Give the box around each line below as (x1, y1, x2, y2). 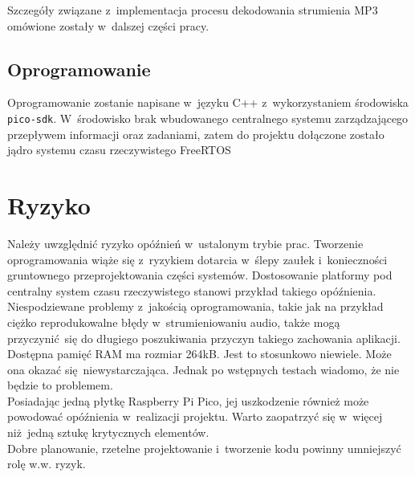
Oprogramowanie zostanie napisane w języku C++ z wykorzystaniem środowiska (7, 94, 409, 111)
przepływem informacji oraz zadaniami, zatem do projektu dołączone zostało (7, 125, 384, 142)
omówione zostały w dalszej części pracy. (7, 17, 210, 34)
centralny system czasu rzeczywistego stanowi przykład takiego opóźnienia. (7, 282, 376, 299)
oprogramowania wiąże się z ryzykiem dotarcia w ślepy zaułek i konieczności (7, 251, 388, 267)
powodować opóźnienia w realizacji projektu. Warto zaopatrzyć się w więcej (7, 408, 383, 425)
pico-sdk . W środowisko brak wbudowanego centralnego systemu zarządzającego (7, 109, 409, 126)
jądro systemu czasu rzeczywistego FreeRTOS (7, 141, 231, 158)
